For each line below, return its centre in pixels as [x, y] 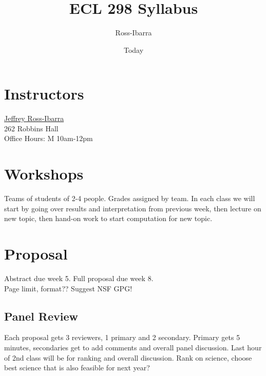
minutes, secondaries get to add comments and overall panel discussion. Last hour [133, 348]
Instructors [44, 94]
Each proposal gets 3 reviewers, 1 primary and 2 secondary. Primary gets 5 [122, 337]
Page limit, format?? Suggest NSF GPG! [68, 288]
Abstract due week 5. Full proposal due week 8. [79, 278]
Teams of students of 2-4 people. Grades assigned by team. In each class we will [130, 198]
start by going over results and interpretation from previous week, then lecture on [133, 208]
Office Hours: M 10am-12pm [49, 138]
